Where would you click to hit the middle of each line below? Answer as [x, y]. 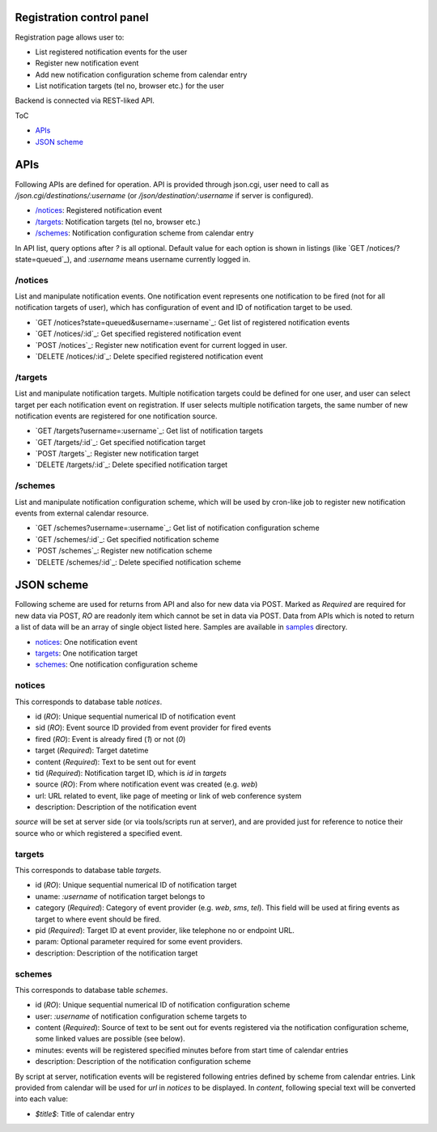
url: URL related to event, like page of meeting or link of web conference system [168, 795]
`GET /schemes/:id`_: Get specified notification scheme [127, 539]
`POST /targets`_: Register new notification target [117, 454]
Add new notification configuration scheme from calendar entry [141, 74]
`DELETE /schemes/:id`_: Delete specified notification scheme [138, 562]
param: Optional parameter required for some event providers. [139, 942]
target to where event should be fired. [98, 919]
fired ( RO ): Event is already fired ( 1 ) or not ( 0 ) [110, 739]
